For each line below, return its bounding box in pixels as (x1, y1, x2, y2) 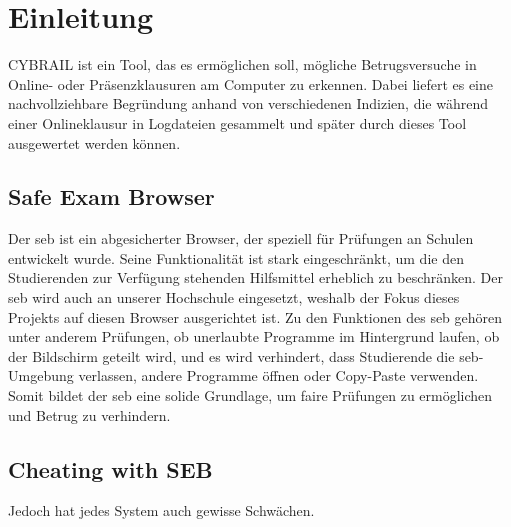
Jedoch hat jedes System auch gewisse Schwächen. (8, 500, 315, 521)
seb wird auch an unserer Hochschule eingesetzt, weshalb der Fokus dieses (8, 287, 460, 308)
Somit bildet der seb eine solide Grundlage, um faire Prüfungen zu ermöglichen (8, 385, 493, 406)
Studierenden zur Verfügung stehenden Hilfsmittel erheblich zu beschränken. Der (8, 267, 503, 288)
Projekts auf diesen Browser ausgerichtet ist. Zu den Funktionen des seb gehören (8, 306, 503, 327)
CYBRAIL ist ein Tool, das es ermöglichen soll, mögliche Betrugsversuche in (8, 54, 477, 75)
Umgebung (8, 365, 74, 386)
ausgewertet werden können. (8, 132, 181, 153)
